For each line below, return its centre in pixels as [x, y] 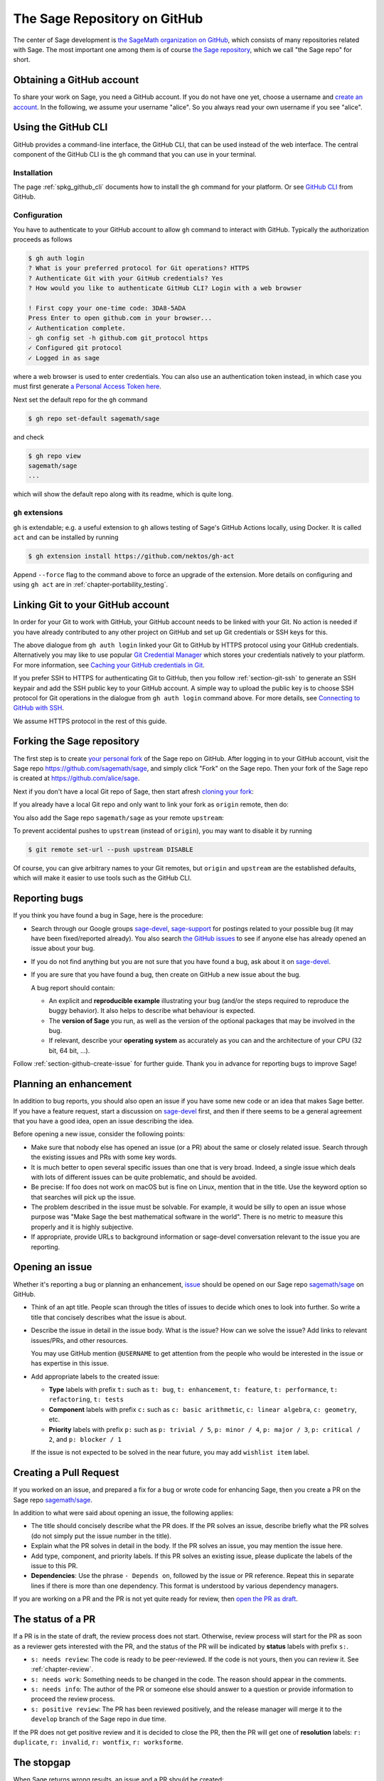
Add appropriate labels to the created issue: [95, 1376]
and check [28, 437]
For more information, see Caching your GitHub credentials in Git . [109, 665]
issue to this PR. [54, 1566]
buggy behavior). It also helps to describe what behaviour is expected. [152, 1011]
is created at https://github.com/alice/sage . [76, 778]
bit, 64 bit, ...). [69, 1050]
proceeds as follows [43, 239]
